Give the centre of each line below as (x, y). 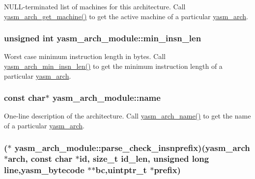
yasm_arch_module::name (106, 98)
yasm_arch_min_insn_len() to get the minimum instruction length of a (113, 66)
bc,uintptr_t (121, 170)
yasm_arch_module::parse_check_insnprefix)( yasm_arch (132, 147)
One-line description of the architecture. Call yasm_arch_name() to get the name (127, 116)
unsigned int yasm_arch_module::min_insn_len (103, 38)
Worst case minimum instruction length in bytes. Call (85, 56)
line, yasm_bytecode (44, 170)
